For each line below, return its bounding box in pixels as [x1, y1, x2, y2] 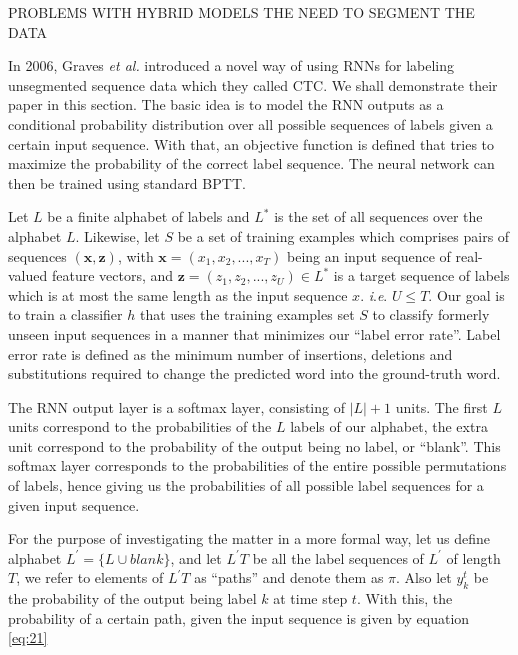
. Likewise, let [75, 225, 160, 246]
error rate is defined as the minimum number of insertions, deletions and [8, 343, 453, 364]
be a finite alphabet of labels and [47, 206, 250, 227]
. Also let [396, 567, 452, 588]
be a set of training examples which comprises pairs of [177, 225, 510, 246]
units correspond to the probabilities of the [8, 416, 272, 437]
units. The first [395, 396, 488, 417]
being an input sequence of [286, 245, 451, 266]
